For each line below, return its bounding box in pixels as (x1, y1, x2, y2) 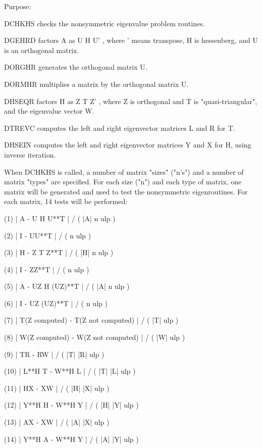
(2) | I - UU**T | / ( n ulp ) (4, 230, 91, 240)
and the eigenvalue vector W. (4, 106, 94, 116)
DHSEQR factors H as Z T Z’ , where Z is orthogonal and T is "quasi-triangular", (4, 95, 257, 106)
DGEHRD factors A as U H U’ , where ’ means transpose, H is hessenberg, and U (4, 35, 258, 45)
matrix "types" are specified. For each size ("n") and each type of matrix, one (4, 176, 242, 187)
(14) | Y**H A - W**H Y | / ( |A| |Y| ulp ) (4, 433, 139, 444)
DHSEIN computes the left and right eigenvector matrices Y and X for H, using (4, 139, 251, 150)
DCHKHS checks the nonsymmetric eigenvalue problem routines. (4, 18, 205, 28)
